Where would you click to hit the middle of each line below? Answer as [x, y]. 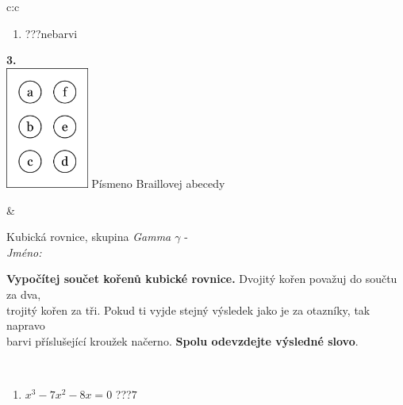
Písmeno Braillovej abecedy [158, 183]
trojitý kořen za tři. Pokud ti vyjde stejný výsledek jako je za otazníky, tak [188, 309]
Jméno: [24, 252]
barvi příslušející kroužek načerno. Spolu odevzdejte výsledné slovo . [182, 340]
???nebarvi [51, 33]
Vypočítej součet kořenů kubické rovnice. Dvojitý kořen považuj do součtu [202, 279]
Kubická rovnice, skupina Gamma [89, 237]
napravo [26, 325]
